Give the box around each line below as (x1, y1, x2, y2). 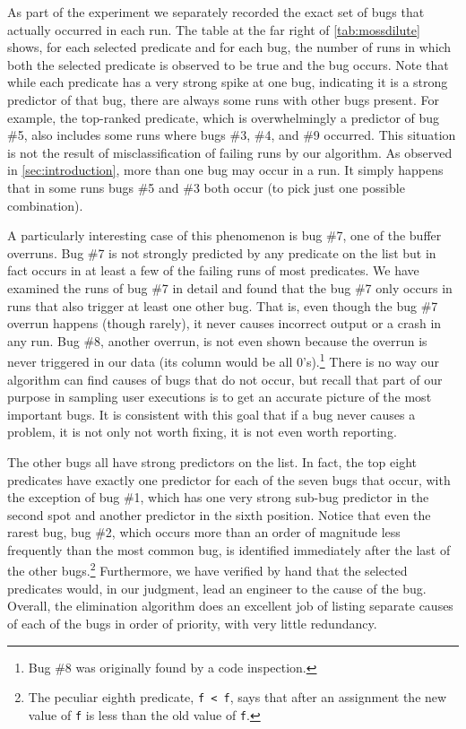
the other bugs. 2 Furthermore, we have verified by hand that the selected (7, 559, 408, 580)
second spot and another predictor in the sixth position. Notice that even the (7, 505, 431, 524)
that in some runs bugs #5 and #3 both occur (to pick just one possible (7, 178, 405, 196)
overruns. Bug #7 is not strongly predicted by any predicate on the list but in (7, 243, 436, 262)
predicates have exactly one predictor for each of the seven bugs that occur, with (7, 470, 451, 489)
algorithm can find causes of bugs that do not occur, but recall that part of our (7, 369, 443, 388)
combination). (7, 195, 83, 214)
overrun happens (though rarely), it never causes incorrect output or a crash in (7, 314, 442, 333)
